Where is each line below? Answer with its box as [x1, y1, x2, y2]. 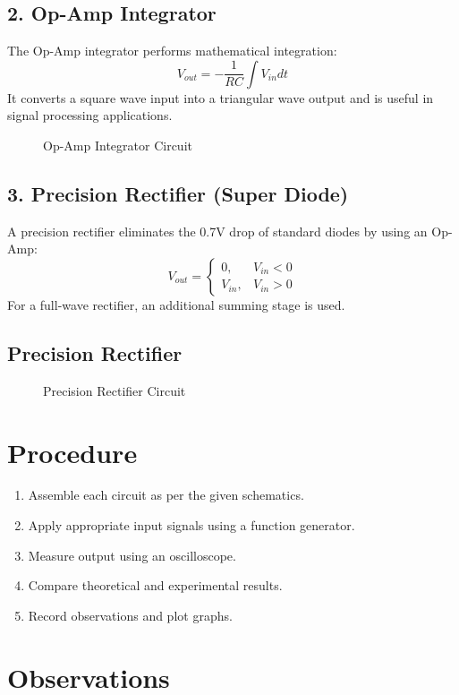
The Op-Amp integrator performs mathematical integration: [7, 41, 337, 60]
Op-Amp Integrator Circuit [43, 135, 192, 154]
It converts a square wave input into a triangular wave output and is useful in [7, 88, 434, 107]
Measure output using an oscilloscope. [28, 545, 236, 564]
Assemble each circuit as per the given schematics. [28, 485, 304, 504]
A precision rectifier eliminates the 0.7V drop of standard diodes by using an [7, 221, 428, 240]
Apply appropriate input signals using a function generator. [28, 516, 355, 535]
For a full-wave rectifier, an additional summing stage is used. [7, 295, 345, 313]
